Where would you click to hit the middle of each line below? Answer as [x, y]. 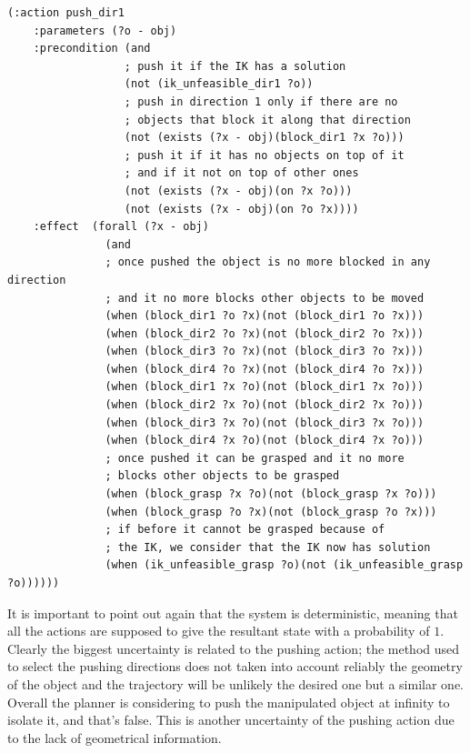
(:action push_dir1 [66, 13]
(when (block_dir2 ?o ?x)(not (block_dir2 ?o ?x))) [265, 333]
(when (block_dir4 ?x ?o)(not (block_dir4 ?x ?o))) [265, 441]
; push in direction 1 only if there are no [261, 101]
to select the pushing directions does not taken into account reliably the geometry [235, 666]
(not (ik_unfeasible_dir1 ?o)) [219, 84]
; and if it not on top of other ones [241, 173]
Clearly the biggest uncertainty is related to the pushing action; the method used [234, 648]
